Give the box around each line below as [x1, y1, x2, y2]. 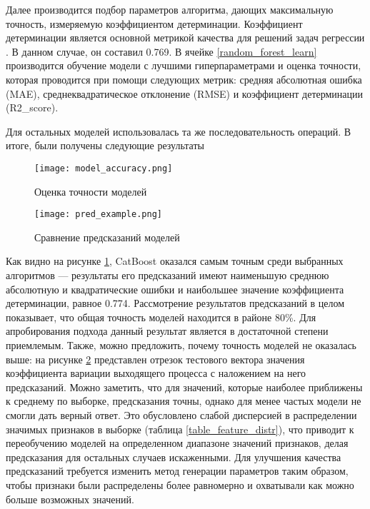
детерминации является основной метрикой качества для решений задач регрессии [6, 30, 365, 45]
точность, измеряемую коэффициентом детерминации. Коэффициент [6, 16, 303, 31]
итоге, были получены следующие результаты [6, 138, 204, 153]
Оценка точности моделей [34, 183, 147, 198]
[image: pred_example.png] [34, 209, 162, 220]
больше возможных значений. [6, 491, 134, 506]
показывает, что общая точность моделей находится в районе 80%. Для [6, 309, 316, 324]
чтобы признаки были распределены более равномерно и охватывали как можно [6, 477, 354, 492]
